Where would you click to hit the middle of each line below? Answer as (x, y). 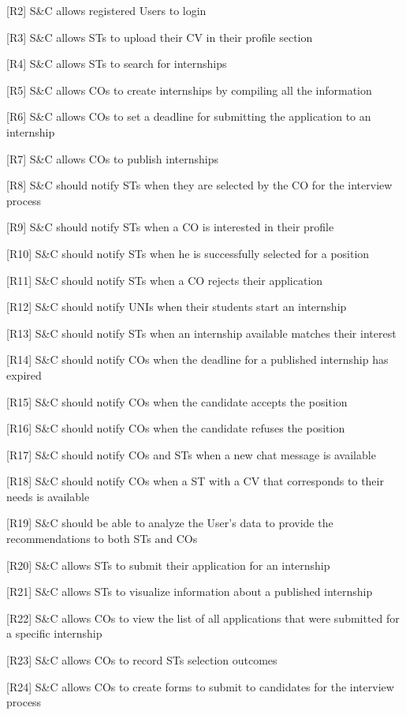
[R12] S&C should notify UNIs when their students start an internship (177, 307)
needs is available (48, 496)
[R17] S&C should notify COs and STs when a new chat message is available (191, 454)
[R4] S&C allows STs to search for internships (117, 64)
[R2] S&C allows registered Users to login (106, 10)
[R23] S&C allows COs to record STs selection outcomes (142, 660)
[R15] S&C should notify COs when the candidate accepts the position (177, 401)
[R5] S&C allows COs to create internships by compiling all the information (189, 90)
